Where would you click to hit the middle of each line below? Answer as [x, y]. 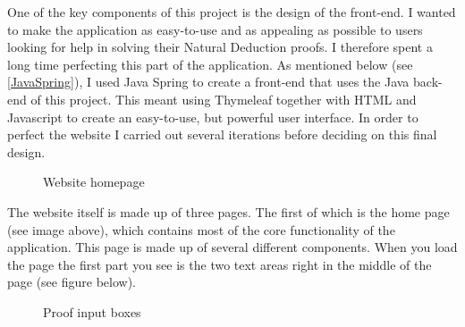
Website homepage [94, 182]
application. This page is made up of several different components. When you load [232, 247]
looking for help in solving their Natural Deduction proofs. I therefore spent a [220, 47]
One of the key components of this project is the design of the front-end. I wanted [232, 12]
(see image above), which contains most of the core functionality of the [201, 229]
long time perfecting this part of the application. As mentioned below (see [210, 64]
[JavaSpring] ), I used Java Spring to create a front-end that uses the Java [208, 82]
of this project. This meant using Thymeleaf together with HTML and [224, 99]
